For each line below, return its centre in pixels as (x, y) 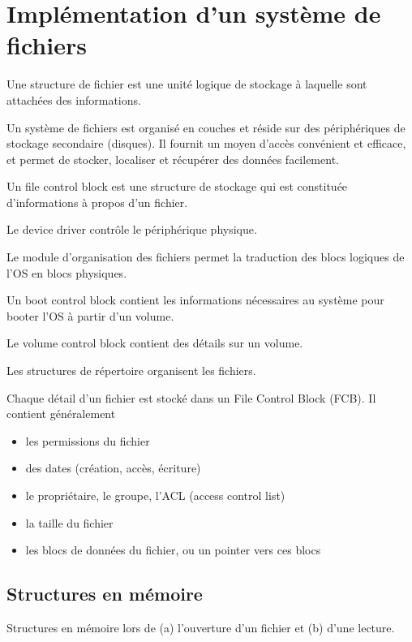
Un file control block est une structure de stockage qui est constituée (177, 186)
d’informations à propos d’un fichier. (97, 202)
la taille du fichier (69, 522)
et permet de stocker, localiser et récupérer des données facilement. (173, 159)
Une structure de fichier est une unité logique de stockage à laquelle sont (187, 84)
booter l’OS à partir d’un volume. (90, 315)
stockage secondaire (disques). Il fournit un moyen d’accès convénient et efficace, (206, 143)
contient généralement (61, 414)
